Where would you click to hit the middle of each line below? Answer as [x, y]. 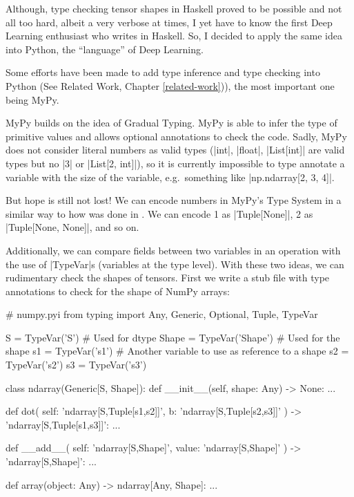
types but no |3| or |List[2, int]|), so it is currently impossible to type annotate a [175, 163]
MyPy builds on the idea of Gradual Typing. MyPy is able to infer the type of [171, 123]
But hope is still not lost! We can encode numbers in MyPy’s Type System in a [174, 200]
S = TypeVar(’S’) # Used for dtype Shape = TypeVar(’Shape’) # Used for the [173, 337]
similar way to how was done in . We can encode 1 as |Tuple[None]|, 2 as [159, 213]
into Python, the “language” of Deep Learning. [105, 49]
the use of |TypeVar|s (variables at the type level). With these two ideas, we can [175, 264]
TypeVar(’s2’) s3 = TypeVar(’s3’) [76, 365]
